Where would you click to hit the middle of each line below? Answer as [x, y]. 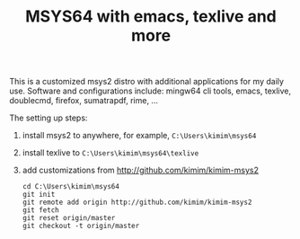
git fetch [41, 210]
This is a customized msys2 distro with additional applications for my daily [147, 82]
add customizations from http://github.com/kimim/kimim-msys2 [140, 170]
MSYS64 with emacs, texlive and [151, 17]
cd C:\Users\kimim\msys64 [71, 187]
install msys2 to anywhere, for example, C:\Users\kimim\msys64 [139, 136]
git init [39, 195]
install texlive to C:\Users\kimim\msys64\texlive [110, 153]
